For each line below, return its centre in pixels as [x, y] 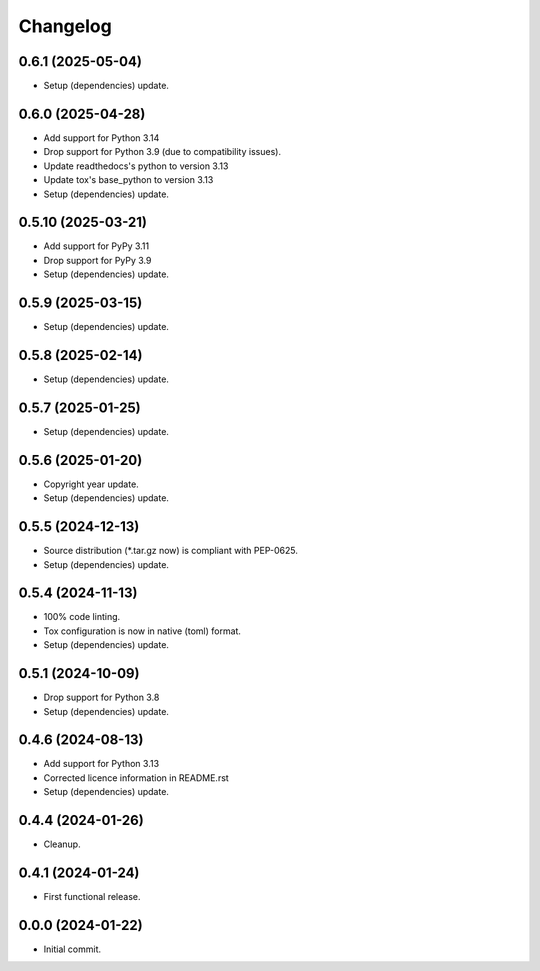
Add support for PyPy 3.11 [96, 246]
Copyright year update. [91, 484]
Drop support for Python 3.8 [101, 697]
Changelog [65, 26]
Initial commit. [72, 949]
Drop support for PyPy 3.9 [97, 260]
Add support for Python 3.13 [101, 764]
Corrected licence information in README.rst [136, 777]
